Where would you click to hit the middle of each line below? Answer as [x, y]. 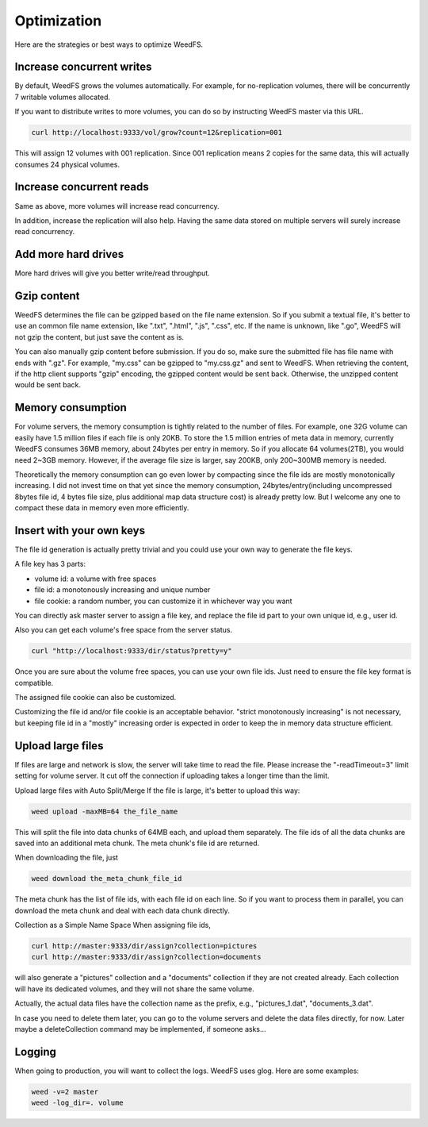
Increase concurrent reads [82, 187]
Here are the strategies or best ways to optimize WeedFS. [109, 44]
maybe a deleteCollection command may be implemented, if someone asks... [140, 1029]
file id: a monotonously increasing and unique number [122, 590]
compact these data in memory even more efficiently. [102, 508]
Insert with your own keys [80, 531]
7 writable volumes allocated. [63, 97]
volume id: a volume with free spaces [96, 579]
